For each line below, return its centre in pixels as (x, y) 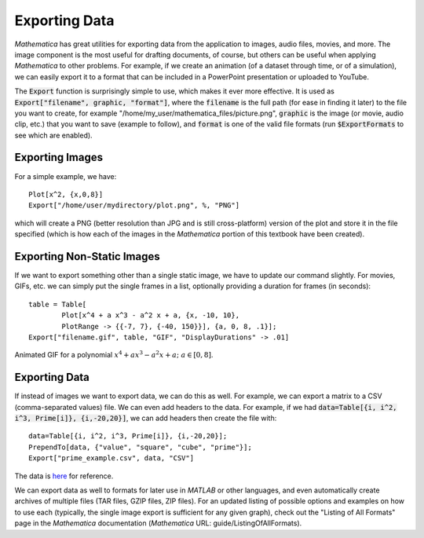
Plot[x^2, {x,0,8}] (66, 194)
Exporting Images (59, 157)
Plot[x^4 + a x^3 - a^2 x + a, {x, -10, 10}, (150, 315)
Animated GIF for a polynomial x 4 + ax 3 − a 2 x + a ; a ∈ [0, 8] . (114, 355)
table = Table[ (58, 304)
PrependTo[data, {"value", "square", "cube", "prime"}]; (141, 447)
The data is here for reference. (64, 476)
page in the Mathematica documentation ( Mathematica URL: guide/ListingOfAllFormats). (158, 523)
